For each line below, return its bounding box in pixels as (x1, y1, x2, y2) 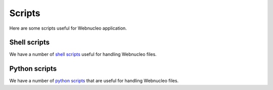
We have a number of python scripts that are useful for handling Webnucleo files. (9, 78, 179, 84)
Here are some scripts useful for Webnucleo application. (9, 25, 127, 31)
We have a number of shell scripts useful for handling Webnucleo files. (9, 51, 157, 57)
